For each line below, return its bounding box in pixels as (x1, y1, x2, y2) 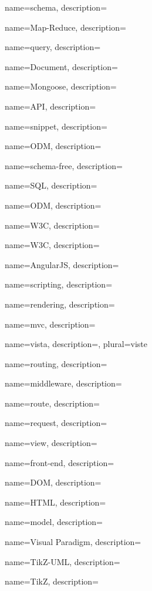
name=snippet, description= (5, 120, 107, 132)
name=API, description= (5, 100, 96, 112)
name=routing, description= (5, 357, 107, 369)
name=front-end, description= (5, 456, 114, 468)
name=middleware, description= (5, 377, 122, 389)
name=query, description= (5, 41, 101, 53)
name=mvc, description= (5, 318, 96, 330)
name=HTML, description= (5, 496, 106, 508)
